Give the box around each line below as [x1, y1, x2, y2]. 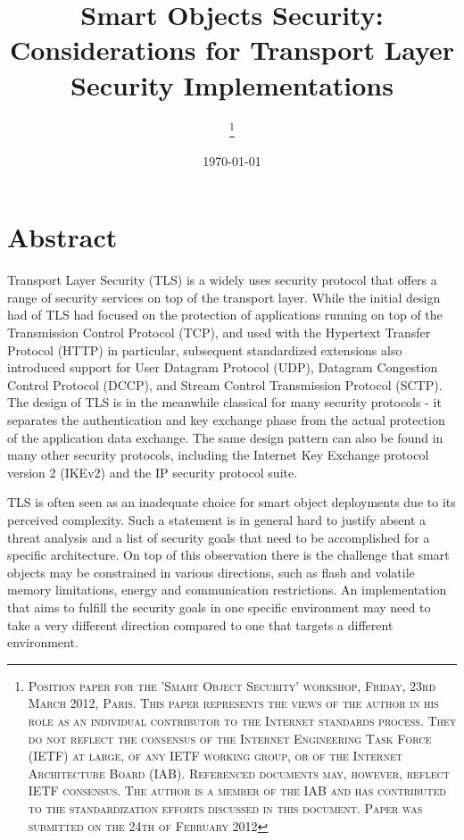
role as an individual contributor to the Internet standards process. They [28, 711, 457, 729]
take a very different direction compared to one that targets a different [7, 615, 394, 634]
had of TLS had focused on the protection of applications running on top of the [7, 305, 443, 324]
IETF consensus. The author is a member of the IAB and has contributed [28, 781, 446, 800]
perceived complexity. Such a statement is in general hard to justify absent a [7, 511, 427, 528]
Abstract [7, 219, 118, 255]
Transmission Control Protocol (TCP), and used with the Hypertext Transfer [7, 323, 431, 342]
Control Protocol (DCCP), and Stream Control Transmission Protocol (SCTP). [7, 375, 443, 394]
